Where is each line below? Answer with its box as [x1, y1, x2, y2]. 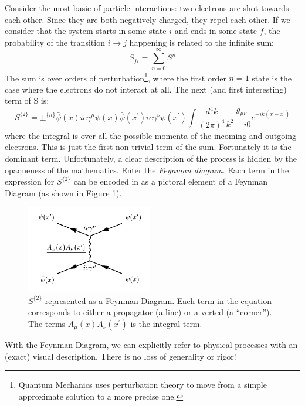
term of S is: [5, 94, 49, 107]
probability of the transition [5, 36, 105, 48]
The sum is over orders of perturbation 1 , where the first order [5, 70, 226, 84]
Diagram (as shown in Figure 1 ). [5, 186, 122, 199]
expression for [5, 175, 55, 187]
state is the [252, 71, 292, 84]
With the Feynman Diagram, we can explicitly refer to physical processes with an [5, 338, 298, 350]
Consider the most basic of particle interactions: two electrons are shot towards [5, 2, 289, 13]
